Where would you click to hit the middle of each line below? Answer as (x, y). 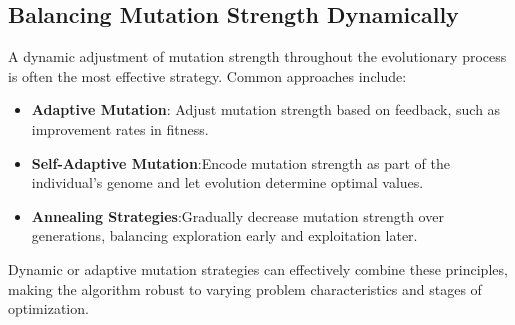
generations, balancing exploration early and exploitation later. (224, 235)
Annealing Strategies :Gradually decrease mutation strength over (237, 215)
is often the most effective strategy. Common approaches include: (207, 75)
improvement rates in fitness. (120, 128)
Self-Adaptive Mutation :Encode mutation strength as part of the (240, 162)
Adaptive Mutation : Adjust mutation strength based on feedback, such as (266, 109)
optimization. (48, 308)
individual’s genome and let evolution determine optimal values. (227, 182)
